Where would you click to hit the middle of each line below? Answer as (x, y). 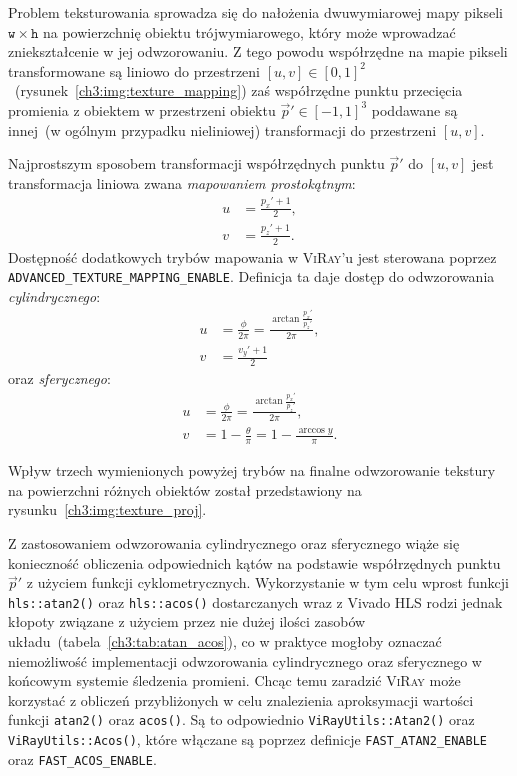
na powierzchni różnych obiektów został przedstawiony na (185, 489)
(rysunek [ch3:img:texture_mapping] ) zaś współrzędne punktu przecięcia (238, 90)
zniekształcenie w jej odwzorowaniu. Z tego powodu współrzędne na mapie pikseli (258, 51)
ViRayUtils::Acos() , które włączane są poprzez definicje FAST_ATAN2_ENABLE (247, 739)
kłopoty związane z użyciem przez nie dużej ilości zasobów (187, 621)
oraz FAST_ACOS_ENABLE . (82, 758)
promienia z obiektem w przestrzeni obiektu (142, 109)
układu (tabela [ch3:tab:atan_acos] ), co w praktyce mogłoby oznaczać (225, 641)
